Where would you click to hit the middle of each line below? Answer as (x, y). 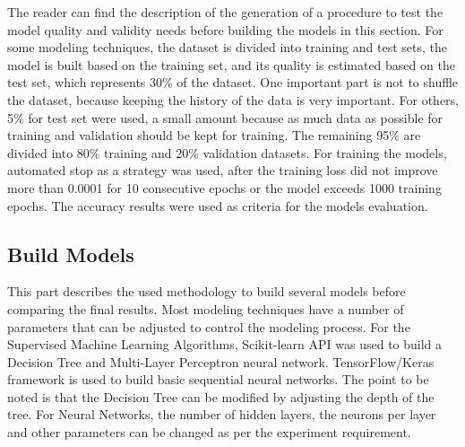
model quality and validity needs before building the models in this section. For (225, 29)
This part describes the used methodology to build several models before (207, 291)
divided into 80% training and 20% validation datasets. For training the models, (227, 152)
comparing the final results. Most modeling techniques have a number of (206, 308)
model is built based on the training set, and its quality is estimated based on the (231, 64)
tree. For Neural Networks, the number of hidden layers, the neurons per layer (222, 414)
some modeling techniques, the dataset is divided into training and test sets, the (227, 47)
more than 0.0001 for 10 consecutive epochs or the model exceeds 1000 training (224, 187)
